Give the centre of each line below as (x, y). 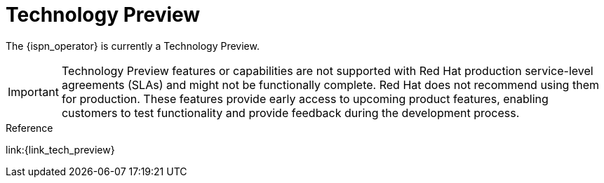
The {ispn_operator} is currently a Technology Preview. (133, 46)
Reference (29, 128)
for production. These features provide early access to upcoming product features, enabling (305, 99)
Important (33, 91)
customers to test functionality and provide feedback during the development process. (290, 113)
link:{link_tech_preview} (60, 149)
